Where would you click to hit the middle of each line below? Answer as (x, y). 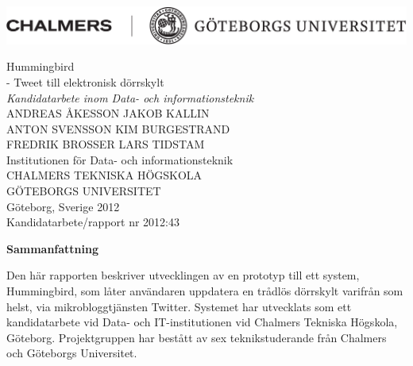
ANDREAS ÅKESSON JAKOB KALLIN (108, 113)
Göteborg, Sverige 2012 (63, 206)
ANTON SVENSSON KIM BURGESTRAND (118, 128)
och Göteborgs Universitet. (72, 353)
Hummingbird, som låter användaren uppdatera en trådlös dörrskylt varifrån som (205, 291)
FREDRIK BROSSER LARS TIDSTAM (106, 144)
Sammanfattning (53, 248)
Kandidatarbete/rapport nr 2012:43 (93, 222)
